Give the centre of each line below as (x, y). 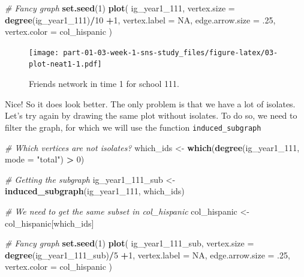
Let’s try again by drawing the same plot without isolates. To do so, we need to (151, 115)
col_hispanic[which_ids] (49, 223)
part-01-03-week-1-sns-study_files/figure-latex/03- (171, 52)
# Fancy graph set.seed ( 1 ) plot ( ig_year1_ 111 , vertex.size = (120, 8)
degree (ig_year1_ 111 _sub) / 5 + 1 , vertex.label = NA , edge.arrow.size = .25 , (148, 255)
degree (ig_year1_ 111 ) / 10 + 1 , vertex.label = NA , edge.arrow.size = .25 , (140, 19)
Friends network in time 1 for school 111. (104, 84)
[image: (44, 52)
